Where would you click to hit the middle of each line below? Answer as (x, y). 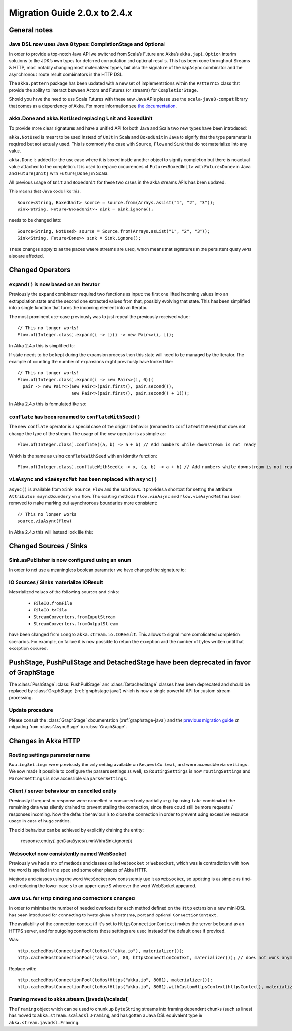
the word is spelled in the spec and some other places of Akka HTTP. (78, 870)
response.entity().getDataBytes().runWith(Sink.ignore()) (77, 841)
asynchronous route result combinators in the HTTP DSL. (66, 74)
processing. (21, 698)
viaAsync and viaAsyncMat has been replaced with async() (83, 479)
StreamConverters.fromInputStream (74, 617)
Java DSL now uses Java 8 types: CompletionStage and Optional (87, 44)
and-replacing (23, 886)
